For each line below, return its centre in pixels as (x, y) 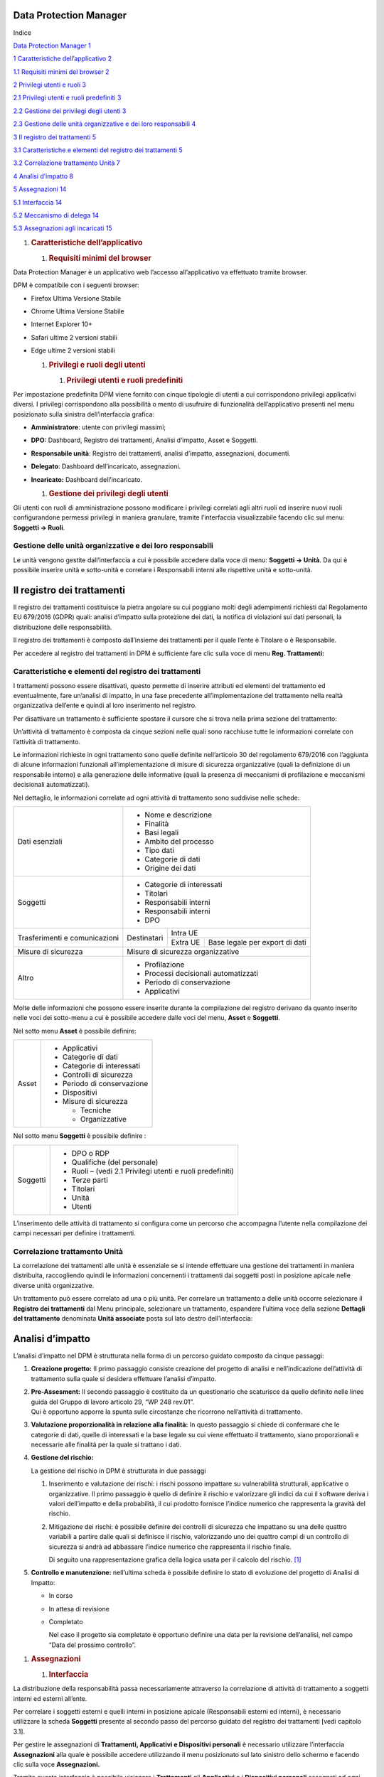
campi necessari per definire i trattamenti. (75, 1233)
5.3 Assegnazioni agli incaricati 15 (63, 228)
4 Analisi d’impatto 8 (43, 176)
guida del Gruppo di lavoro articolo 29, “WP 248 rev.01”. (113, 1402)
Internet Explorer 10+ (62, 324)
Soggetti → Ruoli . (39, 527)
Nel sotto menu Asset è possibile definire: (75, 1031)
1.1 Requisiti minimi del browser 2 (61, 72)
